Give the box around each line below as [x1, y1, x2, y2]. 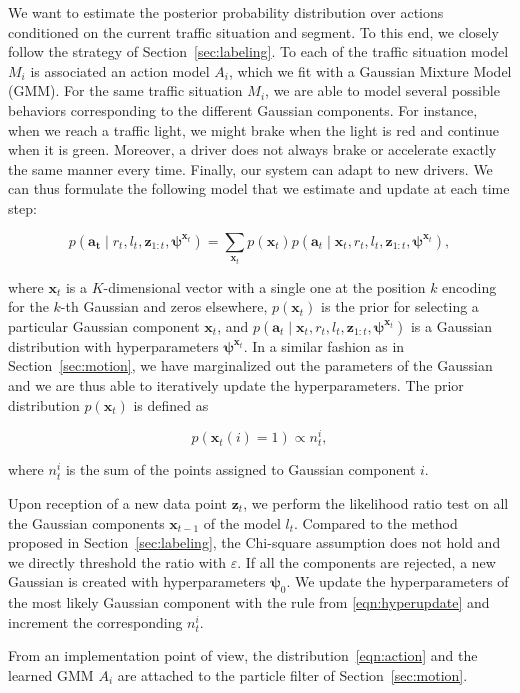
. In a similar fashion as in [243, 335, 405, 356]
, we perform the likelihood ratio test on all [243, 492, 509, 513]
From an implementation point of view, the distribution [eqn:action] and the [8, 645, 478, 666]
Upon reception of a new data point [8, 492, 228, 513]
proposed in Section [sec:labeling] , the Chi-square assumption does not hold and [8, 532, 501, 553]
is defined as [133, 394, 209, 415]
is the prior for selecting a [321, 296, 479, 317]
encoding [442, 276, 497, 297]
